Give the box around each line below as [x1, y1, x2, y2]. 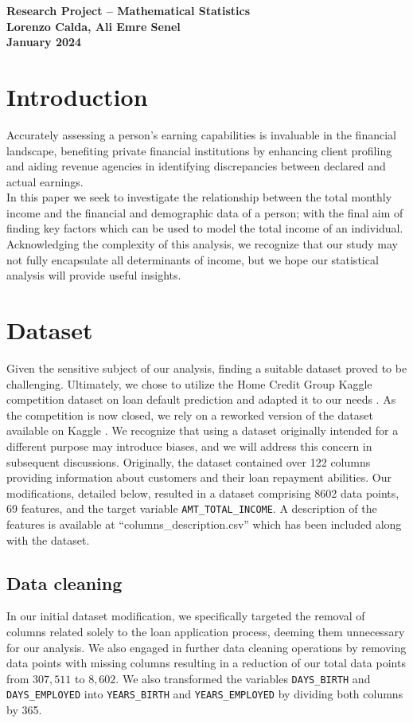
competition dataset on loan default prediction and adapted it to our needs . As [6, 391, 396, 408]
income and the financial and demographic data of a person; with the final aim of [6, 204, 403, 221]
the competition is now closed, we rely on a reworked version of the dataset [6, 406, 373, 423]
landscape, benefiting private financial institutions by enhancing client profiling [6, 142, 392, 158]
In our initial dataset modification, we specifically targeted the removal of [6, 608, 365, 624]
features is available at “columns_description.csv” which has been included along [6, 515, 402, 532]
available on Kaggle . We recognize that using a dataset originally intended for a [6, 422, 399, 439]
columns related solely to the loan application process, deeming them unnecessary [6, 623, 405, 639]
